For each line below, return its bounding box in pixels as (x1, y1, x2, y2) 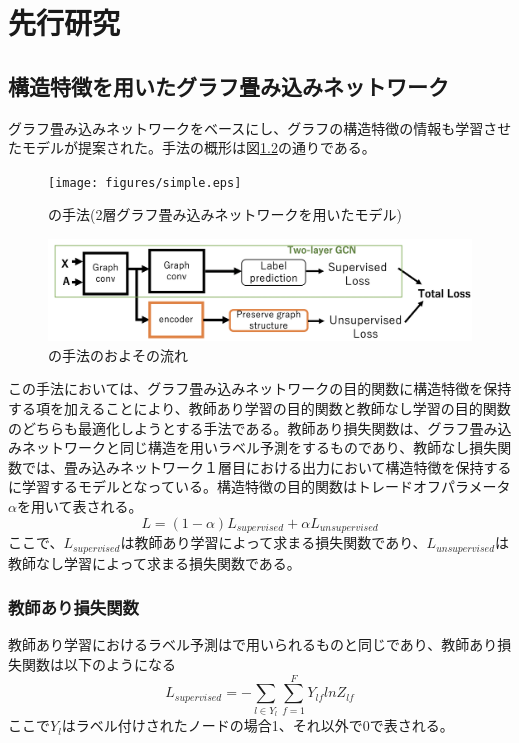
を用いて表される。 (16, 496, 143, 517)
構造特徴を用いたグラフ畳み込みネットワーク (8, 70, 449, 101)
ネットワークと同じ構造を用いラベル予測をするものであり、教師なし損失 (21, 437, 498, 458)
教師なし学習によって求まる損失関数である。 (8, 552, 301, 573)
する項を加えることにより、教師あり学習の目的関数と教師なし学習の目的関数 (8, 398, 511, 419)
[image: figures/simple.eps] (48, 175, 242, 190)
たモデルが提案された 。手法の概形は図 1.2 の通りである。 (8, 137, 376, 158)
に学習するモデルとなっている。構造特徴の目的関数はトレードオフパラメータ (8, 476, 511, 497)
